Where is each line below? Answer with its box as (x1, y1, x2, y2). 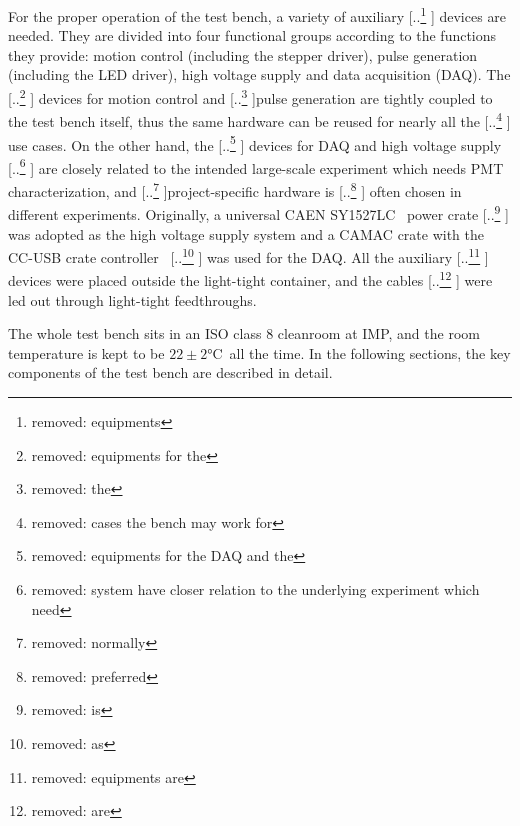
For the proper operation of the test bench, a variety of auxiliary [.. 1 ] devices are (8, 3, 507, 26)
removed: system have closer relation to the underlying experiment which (31, 578, 480, 599)
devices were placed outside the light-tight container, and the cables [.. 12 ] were (8, 267, 493, 291)
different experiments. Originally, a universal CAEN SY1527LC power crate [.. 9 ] (8, 201, 509, 224)
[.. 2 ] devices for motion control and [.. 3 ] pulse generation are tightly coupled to (8, 85, 493, 108)
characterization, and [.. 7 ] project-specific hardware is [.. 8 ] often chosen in (8, 178, 462, 201)
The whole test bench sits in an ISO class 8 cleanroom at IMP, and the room (8, 323, 480, 344)
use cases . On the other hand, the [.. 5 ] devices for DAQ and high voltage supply (8, 131, 502, 155)
